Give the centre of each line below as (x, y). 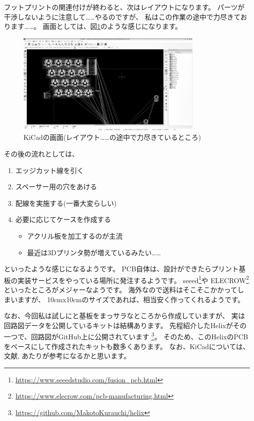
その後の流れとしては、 (42, 153)
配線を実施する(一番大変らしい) (66, 203)
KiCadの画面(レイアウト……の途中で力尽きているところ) (112, 137)
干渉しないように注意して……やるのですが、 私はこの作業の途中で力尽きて (122, 16)
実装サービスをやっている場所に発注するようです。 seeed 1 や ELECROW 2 (133, 279)
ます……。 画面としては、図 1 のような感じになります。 (96, 26)
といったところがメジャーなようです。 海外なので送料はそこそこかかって (121, 289)
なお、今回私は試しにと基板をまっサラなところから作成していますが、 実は (125, 316)
